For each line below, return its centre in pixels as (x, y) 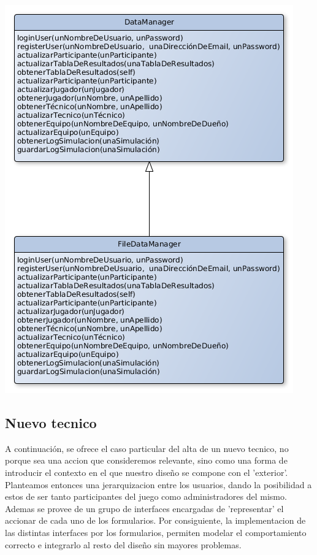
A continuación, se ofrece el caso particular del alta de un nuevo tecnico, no (147, 448)
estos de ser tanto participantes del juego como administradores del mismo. (146, 496)
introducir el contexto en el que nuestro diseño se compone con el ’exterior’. (147, 472)
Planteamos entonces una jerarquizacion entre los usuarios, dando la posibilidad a (158, 484)
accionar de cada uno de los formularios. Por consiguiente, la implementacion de (155, 520)
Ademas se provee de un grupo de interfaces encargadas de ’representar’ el (144, 508)
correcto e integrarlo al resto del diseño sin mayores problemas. (123, 544)
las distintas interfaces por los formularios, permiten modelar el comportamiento (156, 532)
